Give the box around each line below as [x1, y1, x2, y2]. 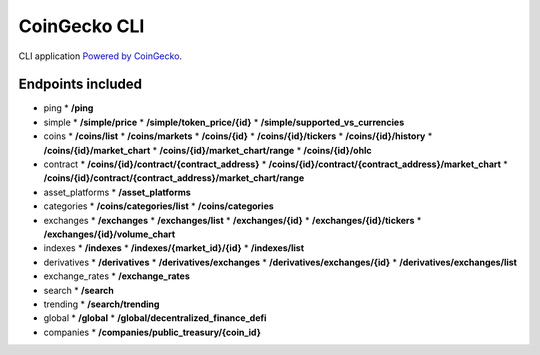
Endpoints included [18, 76, 143, 93]
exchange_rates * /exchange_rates [43, 270, 190, 282]
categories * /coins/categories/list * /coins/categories [43, 200, 274, 212]
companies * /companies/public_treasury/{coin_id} [43, 326, 262, 338]
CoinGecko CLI [18, 15, 145, 37]
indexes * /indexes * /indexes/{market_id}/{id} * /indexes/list [43, 242, 305, 254]
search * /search [43, 284, 114, 296]
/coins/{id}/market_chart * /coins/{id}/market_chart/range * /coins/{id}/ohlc [43, 144, 372, 156]
